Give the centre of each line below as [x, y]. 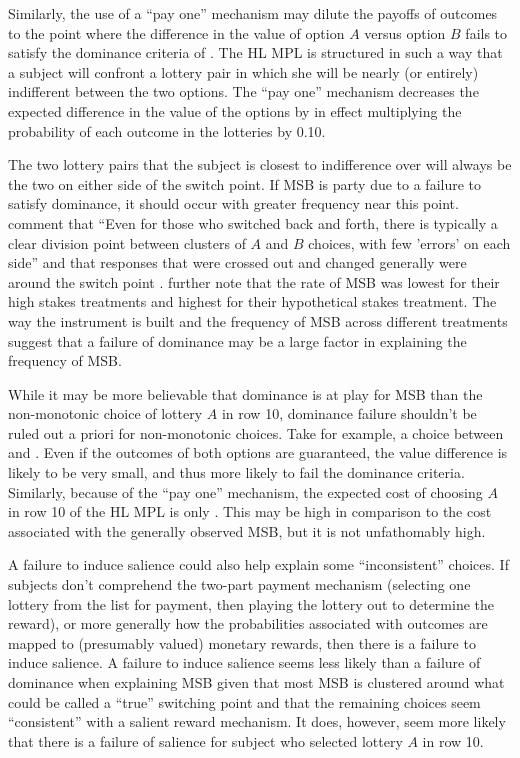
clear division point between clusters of [127, 242]
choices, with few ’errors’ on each [409, 242]
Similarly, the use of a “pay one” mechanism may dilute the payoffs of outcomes [253, 13]
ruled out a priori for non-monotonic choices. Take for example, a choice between [256, 432]
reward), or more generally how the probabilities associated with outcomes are [248, 623]
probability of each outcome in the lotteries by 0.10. [167, 130]
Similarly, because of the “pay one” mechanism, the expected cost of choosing [245, 491]
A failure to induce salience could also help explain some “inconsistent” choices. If [258, 564]
